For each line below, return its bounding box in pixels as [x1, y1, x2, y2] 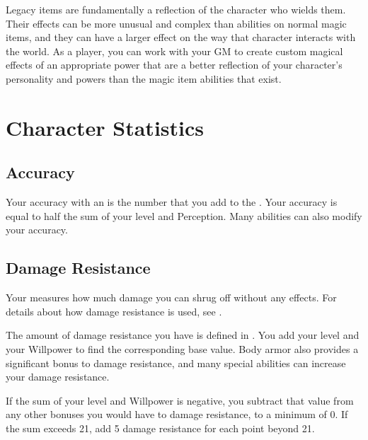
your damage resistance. [6, 369, 110, 384]
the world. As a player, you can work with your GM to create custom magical [6, 43, 343, 58]
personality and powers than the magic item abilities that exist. [6, 71, 282, 86]
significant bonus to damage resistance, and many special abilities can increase [6, 355, 346, 370]
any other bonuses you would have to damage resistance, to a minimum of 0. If [6, 407, 348, 422]
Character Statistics [6, 112, 205, 141]
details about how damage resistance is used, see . [6, 303, 222, 318]
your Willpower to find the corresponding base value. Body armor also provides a [6, 341, 359, 356]
